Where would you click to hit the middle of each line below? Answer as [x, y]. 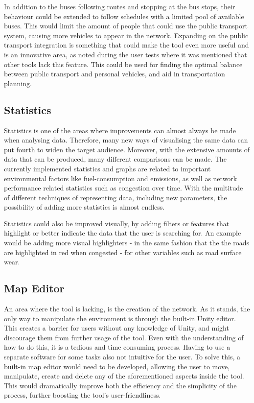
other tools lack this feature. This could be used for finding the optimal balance [123, 64]
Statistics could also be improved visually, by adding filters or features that [117, 223]
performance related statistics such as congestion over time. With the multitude [124, 188]
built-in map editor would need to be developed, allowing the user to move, [117, 366]
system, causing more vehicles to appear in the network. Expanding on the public [126, 35]
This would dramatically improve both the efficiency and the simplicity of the [120, 385]
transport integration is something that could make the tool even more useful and [127, 45]
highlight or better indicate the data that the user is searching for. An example [123, 233]
